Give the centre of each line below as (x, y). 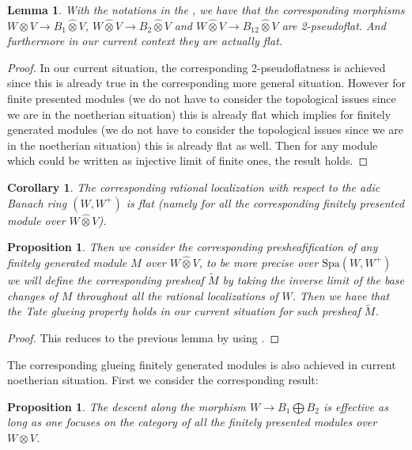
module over (36, 220)
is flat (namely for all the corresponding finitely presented (265, 202)
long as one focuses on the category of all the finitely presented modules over (192, 422)
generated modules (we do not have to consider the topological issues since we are (206, 130)
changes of (32, 295)
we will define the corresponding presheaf (106, 279)
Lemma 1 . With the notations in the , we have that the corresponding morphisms (206, 10)
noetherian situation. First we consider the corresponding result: (163, 380)
